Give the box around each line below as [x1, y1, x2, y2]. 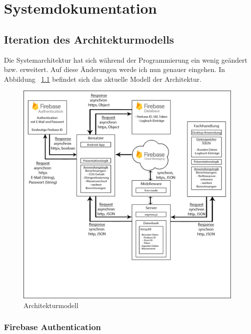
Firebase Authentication [4, 321, 101, 333]
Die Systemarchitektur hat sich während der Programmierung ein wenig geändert [4, 54, 248, 65]
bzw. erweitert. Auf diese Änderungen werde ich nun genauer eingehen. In [4, 64, 225, 74]
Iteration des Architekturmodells [4, 31, 174, 47]
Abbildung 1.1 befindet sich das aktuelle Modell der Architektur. [4, 73, 202, 84]
